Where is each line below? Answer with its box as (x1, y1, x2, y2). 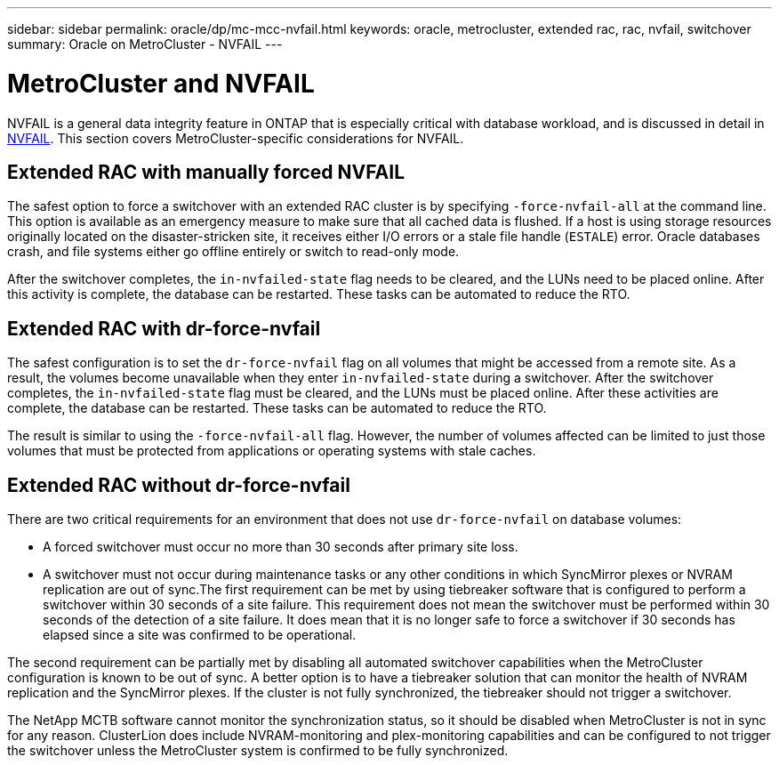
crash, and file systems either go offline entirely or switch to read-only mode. (7, 244, 460, 260)
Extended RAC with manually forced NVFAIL (7, 160, 406, 183)
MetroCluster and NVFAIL (7, 68, 315, 99)
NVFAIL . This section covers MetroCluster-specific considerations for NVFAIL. (7, 130, 464, 146)
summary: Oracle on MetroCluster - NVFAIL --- (7, 36, 283, 52)
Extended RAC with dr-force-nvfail (7, 317, 321, 340)
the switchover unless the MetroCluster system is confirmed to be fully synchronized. (7, 743, 509, 759)
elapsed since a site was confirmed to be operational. (43, 627, 357, 643)
